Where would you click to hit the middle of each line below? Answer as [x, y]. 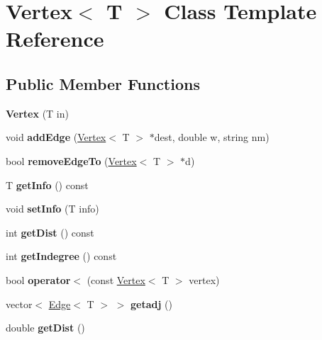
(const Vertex [116, 279]
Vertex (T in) [37, 113]
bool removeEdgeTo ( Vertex [71, 160]
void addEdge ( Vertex [56, 137]
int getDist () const [50, 232]
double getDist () [45, 328]
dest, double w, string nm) [212, 137]
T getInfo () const [47, 185]
